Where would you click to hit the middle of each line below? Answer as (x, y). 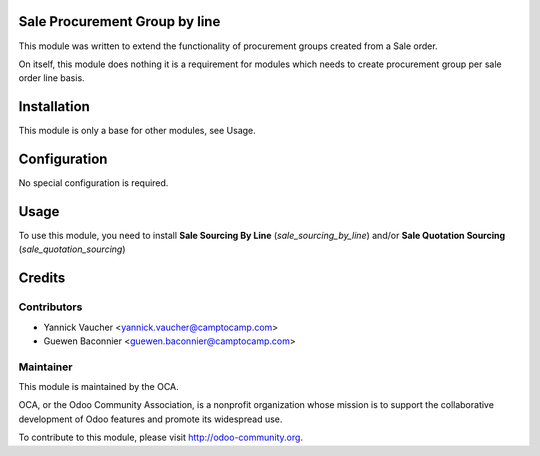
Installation (54, 106)
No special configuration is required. (93, 183)
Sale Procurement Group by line (119, 21)
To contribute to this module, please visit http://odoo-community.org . (161, 437)
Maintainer (45, 367)
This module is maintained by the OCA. (98, 387)
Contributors (50, 307)
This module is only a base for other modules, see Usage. (137, 131)
